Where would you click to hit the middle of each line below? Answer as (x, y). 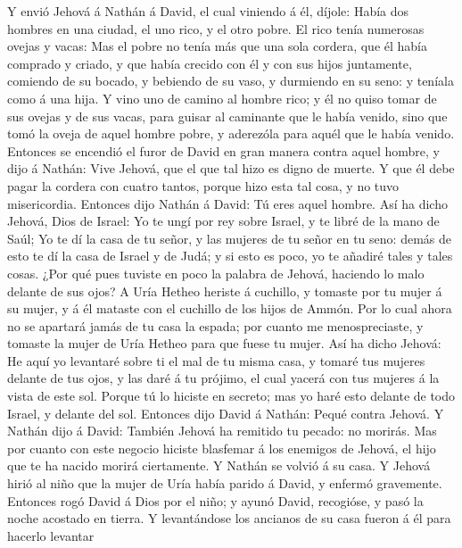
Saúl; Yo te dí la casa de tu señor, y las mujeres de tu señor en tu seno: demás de (229, 238)
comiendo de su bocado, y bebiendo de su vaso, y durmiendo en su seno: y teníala (231, 81)
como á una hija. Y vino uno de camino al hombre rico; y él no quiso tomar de (222, 98)
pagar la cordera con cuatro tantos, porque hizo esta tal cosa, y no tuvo (203, 185)
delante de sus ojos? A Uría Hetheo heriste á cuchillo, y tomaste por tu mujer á (225, 291)
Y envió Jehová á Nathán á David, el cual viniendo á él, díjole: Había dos (208, 11)
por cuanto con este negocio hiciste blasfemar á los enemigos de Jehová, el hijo (222, 448)
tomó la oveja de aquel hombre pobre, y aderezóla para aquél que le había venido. (231, 133)
